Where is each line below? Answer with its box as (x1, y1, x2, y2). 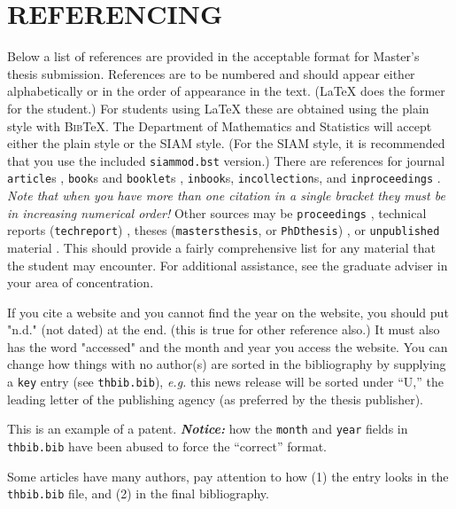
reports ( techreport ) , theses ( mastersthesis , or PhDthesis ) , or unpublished (7, 221, 440, 239)
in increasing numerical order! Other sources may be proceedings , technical (7, 203, 427, 222)
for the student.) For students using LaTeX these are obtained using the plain (7, 98, 429, 117)
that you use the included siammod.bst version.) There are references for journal (7, 151, 445, 169)
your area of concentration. (7, 273, 154, 292)
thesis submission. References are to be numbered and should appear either (7, 64, 415, 82)
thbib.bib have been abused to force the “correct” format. (7, 436, 327, 455)
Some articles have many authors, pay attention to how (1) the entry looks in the (7, 466, 449, 485)
